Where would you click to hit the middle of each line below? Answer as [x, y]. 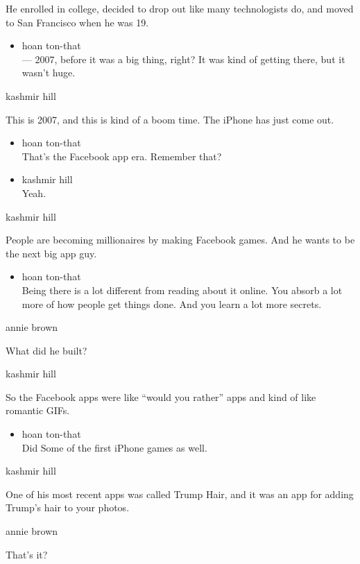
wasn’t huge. [49, 72]
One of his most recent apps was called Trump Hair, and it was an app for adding [180, 494]
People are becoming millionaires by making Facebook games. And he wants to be [180, 240]
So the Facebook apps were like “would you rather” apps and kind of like [161, 396]
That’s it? [27, 554]
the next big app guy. [51, 253]
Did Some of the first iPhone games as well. [114, 447]
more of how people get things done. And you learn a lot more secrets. [172, 304]
